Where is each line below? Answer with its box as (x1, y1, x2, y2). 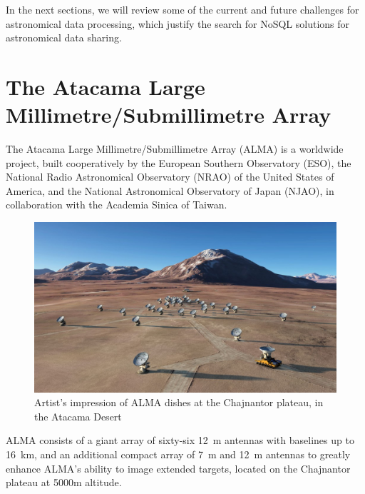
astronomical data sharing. (6, 30, 122, 45)
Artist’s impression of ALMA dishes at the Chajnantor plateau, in (34, 395, 324, 410)
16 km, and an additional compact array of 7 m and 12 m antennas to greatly (6, 446, 351, 461)
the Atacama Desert (34, 408, 122, 423)
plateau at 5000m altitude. (6, 475, 122, 490)
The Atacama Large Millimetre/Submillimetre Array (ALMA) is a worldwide (6, 141, 344, 156)
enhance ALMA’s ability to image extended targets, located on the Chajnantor (6, 460, 351, 475)
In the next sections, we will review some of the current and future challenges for (6, 2, 359, 16)
